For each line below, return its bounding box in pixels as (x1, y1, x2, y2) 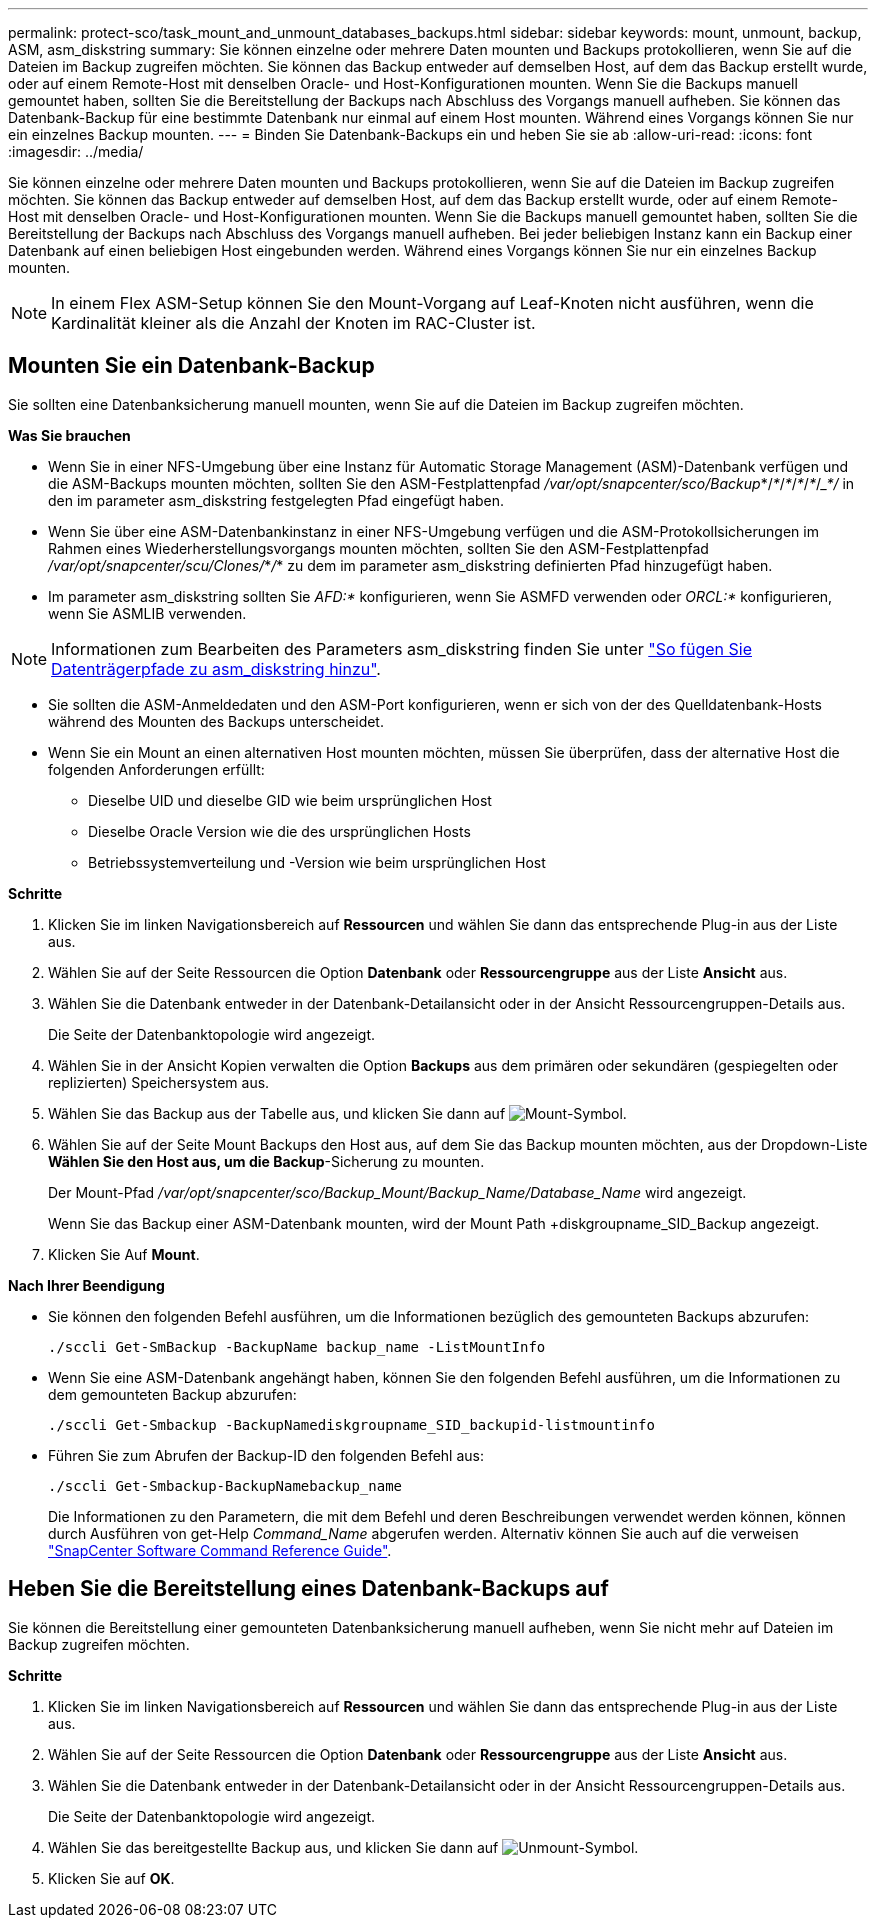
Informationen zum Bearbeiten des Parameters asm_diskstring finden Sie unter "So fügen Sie (51, 638, 752, 659)
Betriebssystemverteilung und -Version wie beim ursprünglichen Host (88, 853, 546, 871)
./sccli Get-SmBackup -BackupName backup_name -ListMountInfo (48, 1338, 546, 1355)
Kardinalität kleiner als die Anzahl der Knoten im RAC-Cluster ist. (51, 313, 536, 333)
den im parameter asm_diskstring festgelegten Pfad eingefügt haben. (48, 491, 505, 509)
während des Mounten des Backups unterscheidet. (48, 712, 384, 730)
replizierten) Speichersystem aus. (48, 1073, 270, 1091)
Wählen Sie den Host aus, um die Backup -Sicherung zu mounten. (48, 1152, 485, 1170)
